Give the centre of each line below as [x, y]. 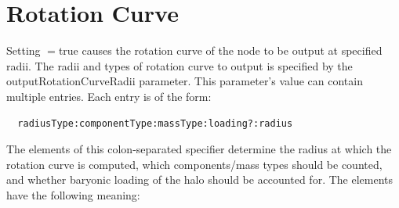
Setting [24, 50]
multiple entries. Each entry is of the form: [109, 96]
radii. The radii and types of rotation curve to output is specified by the [180, 65]
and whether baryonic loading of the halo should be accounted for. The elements [200, 179]
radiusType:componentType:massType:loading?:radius [155, 123]
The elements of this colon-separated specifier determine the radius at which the [199, 149]
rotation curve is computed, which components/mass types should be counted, [194, 164]
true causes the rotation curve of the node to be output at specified [220, 50]
